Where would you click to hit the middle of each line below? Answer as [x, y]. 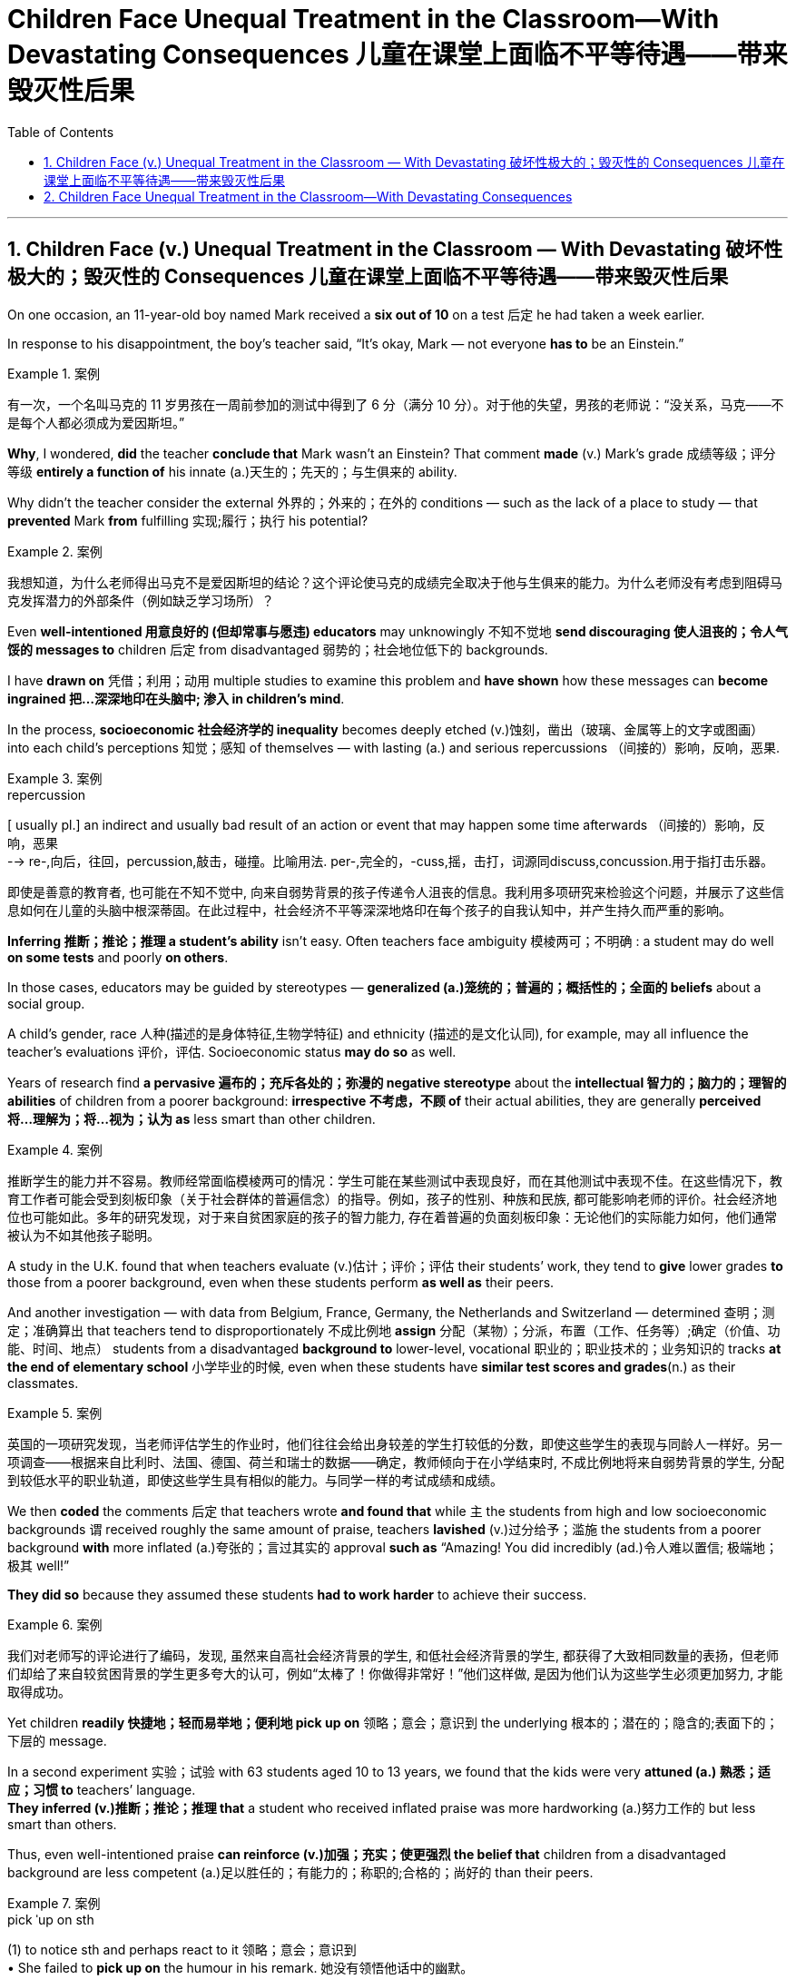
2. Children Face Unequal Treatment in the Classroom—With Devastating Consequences [308, 196]
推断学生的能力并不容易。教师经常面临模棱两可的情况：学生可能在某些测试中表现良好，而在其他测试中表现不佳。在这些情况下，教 [395, 1180]
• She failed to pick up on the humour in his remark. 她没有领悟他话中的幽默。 [241, 1967]
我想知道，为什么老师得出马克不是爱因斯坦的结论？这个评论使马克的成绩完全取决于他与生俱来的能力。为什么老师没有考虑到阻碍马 [395, 582]
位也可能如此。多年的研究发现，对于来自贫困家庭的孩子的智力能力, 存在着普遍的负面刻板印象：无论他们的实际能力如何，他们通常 [392, 1216]
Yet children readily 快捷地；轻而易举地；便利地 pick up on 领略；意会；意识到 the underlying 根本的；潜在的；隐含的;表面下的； [393, 1722]
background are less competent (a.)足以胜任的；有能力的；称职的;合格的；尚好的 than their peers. [300, 1872]
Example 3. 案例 [55, 778]
